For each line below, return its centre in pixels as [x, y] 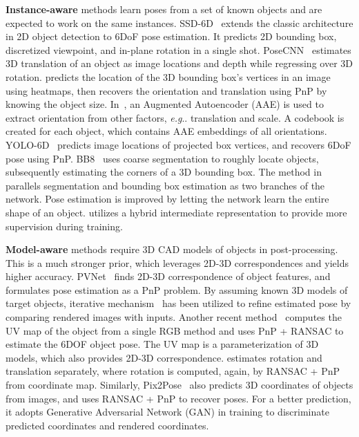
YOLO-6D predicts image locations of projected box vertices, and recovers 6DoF [178, 144]
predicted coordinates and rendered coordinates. [107, 425]
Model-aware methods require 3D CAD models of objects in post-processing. [172, 249]
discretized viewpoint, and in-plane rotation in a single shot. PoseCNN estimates [178, 49]
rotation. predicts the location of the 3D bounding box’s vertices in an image [168, 76]
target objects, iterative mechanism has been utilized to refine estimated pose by [178, 303]
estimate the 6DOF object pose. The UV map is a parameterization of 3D [162, 344]
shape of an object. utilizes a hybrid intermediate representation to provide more [176, 212]
